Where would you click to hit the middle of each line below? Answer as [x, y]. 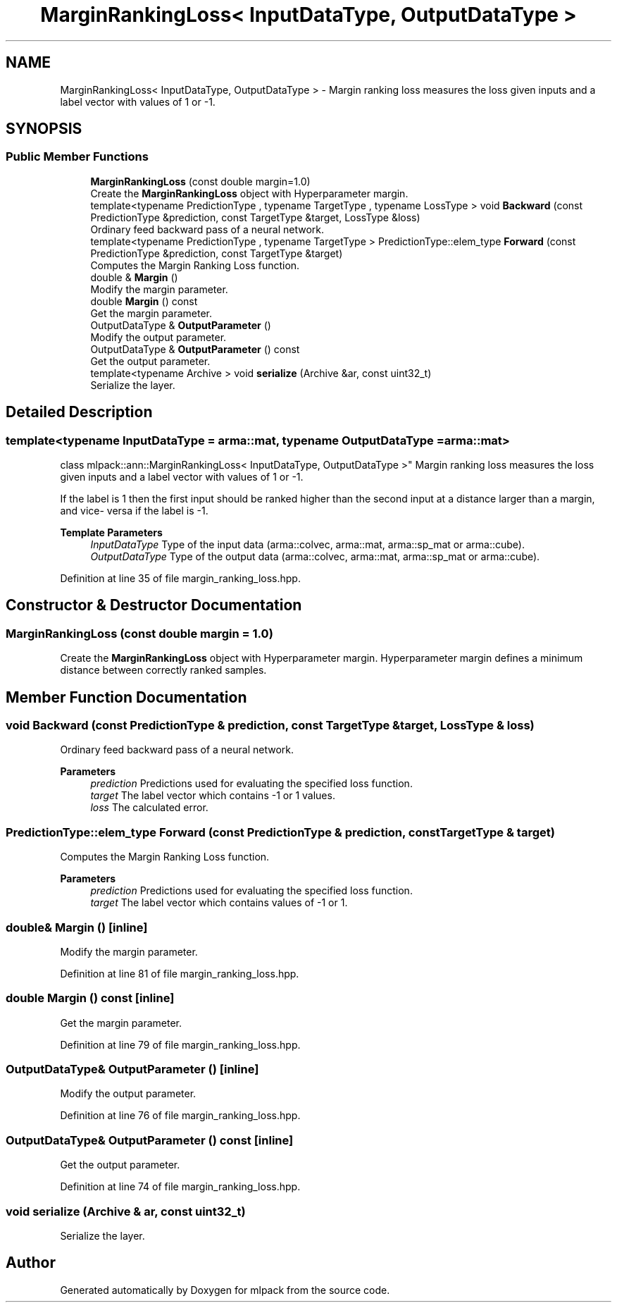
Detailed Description [79, 412]
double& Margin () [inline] [77, 927]
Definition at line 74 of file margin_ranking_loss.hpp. [180, 1187]
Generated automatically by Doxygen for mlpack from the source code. [225, 1290]
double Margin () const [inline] [90, 998]
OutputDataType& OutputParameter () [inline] [132, 1069]
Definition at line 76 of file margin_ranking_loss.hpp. [180, 1116]
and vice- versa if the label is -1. [134, 511]
